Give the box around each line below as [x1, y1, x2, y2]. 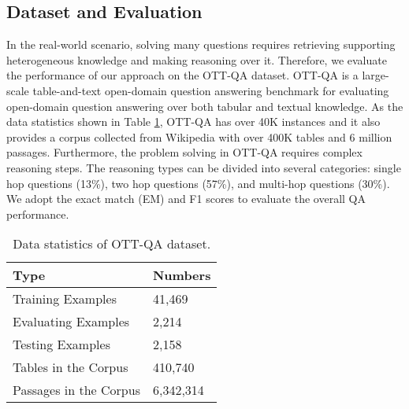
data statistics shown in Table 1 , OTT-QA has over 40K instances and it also [6, 113, 381, 130]
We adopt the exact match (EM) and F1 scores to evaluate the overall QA [6, 190, 366, 207]
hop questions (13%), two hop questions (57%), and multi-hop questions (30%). [6, 175, 390, 191]
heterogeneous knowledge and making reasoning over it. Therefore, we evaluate [6, 51, 387, 68]
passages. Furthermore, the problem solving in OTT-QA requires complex [6, 144, 363, 160]
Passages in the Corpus [13, 381, 140, 400]
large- [362, 67, 389, 83]
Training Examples [13, 289, 117, 308]
